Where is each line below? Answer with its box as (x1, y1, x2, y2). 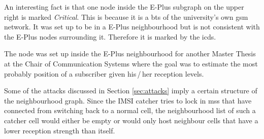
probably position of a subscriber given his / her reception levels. (4, 68, 204, 79)
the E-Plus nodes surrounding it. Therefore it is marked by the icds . (4, 31, 216, 42)
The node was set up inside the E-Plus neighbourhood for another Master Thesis (4, 48, 256, 59)
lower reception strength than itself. (4, 125, 115, 135)
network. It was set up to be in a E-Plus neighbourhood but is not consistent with (4, 21, 260, 32)
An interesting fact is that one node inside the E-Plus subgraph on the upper (4, 2, 244, 12)
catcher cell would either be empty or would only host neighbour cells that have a (4, 115, 258, 125)
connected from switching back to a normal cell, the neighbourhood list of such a (4, 105, 256, 116)
